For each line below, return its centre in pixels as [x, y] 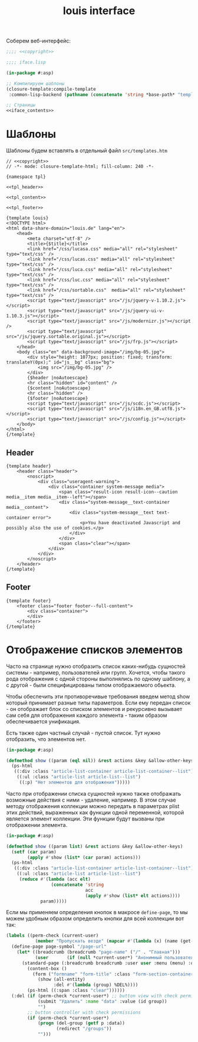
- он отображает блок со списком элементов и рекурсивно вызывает [94, 709]
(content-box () [47, 968]
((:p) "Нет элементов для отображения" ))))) [75, 783]
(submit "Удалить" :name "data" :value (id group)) [102, 1001]
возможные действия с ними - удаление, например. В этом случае [91, 800]
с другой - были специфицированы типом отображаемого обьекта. [91, 685]
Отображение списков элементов [95, 650]
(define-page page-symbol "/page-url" [59, 947]
